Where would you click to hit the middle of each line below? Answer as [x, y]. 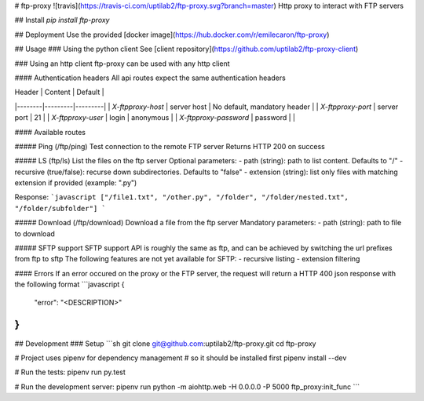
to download [35, 233]
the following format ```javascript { [69, 284]
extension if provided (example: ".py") [76, 183]
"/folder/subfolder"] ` [60, 208]
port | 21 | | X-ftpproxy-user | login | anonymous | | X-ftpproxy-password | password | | [155, 118]
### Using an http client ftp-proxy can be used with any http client [122, 64]
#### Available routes [50, 132]
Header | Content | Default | [60, 92]
